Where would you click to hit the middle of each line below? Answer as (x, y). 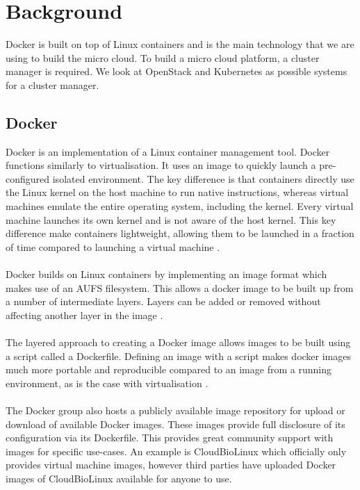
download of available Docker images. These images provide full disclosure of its (175, 424)
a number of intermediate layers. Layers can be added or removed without (163, 301)
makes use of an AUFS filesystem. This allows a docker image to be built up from (180, 287)
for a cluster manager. (52, 84)
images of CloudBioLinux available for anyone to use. (119, 478)
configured (28, 178)
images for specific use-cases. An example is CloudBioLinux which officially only (176, 451)
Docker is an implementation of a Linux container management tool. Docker (168, 151)
